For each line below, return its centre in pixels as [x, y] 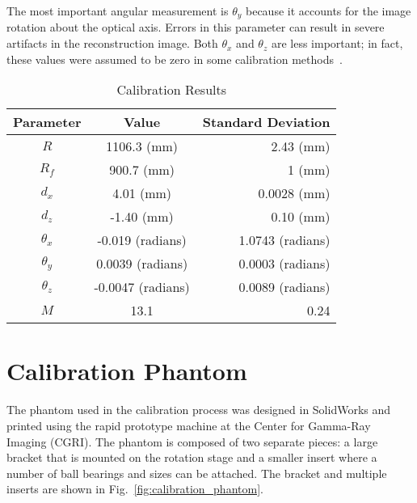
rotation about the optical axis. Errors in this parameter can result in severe [196, 27]
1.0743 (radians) [284, 240]
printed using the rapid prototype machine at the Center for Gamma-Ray [189, 425]
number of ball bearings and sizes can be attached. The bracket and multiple [197, 473]
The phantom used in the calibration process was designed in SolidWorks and [199, 410]
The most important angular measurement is [118, 11]
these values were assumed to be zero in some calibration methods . [175, 59]
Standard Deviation [266, 122]
